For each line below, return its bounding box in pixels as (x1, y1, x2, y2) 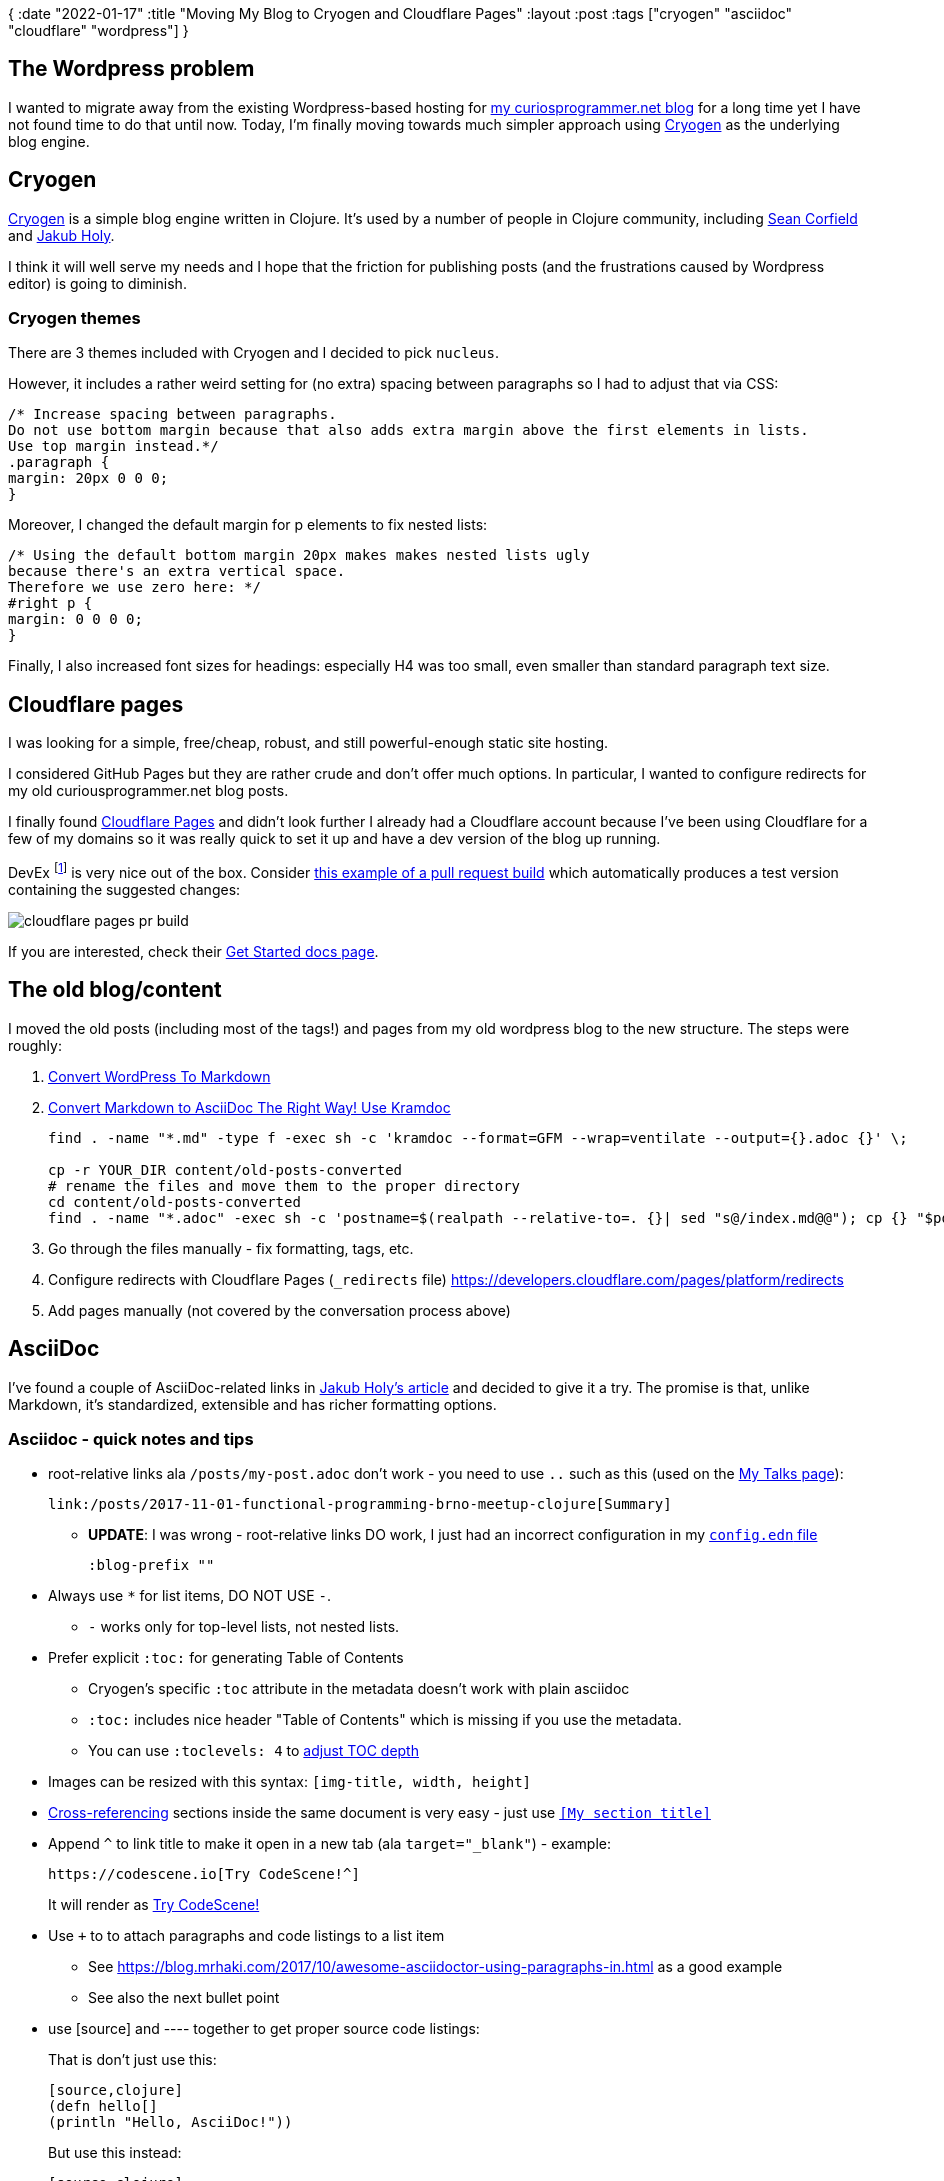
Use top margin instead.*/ (8, 438, 219, 455)
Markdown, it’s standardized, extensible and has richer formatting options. (8, 1395, 497, 1413)
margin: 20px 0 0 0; (8, 470, 169, 487)
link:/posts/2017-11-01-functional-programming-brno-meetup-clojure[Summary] (48, 1496, 672, 1513)
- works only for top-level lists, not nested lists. (88, 1618, 400, 1636)
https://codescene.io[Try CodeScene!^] (48, 1866, 360, 1883)
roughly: (8, 1036, 62, 1054)
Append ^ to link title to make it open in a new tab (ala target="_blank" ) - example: (48, 1835, 612, 1853)
